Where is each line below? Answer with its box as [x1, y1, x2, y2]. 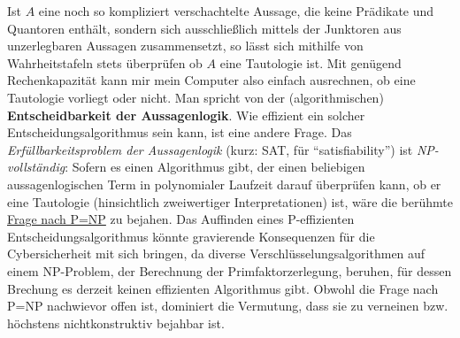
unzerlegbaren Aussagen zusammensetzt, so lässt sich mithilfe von [7, 36, 364, 55]
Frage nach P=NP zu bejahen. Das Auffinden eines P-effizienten [7, 210, 355, 228]
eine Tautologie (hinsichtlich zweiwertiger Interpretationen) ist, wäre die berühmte [7, 192, 453, 211]
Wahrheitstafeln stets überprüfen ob [7, 53, 203, 72]
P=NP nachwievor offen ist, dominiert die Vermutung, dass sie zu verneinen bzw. [7, 296, 448, 315]
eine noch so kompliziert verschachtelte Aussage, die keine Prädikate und [38, 2, 434, 19]
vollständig [7, 157, 65, 176]
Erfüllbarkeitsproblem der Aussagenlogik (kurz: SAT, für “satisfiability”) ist [7, 140, 413, 158]
